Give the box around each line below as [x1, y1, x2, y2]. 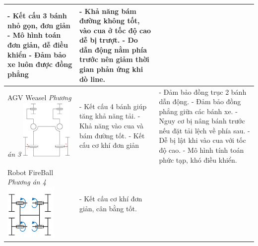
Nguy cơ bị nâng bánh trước [159, 116, 245, 126]
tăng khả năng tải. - [79, 111, 140, 121]
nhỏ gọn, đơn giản [7, 20, 70, 30]
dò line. [79, 73, 105, 84]
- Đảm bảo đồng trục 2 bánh [159, 86, 247, 97]
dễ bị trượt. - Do [79, 35, 138, 45]
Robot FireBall [7, 167, 54, 177]
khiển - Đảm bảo [7, 49, 66, 60]
